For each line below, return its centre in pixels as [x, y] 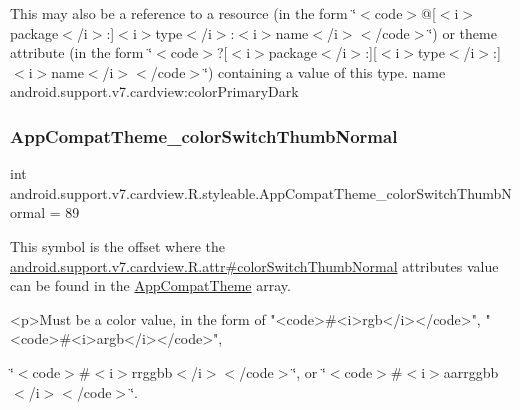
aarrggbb [471, 371]
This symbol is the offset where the [117, 245]
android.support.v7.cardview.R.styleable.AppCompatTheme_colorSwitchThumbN [261, 192]
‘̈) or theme [462, 32]
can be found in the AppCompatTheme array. [150, 285]
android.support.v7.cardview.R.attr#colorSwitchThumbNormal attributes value [254, 265]
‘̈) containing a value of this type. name [325, 71]
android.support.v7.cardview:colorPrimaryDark [154, 91]
